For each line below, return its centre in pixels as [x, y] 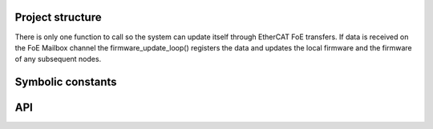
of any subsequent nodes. [58, 59]
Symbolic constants [66, 82]
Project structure [58, 17]
